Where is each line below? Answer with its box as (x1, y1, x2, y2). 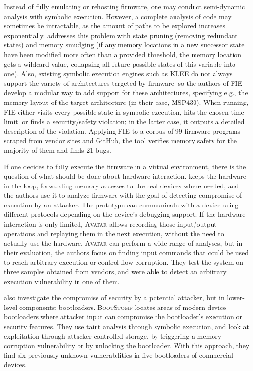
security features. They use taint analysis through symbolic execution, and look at (4, 321, 250, 331)
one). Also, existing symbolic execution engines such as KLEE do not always (4, 68, 233, 79)
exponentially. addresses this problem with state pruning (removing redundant (4, 30, 238, 40)
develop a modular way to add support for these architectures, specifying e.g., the (4, 87, 248, 98)
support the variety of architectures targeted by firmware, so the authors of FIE (4, 78, 243, 88)
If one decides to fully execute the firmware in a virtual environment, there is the (4, 161, 246, 171)
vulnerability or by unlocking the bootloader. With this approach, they (37, 340, 250, 350)
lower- (227, 292, 245, 303)
